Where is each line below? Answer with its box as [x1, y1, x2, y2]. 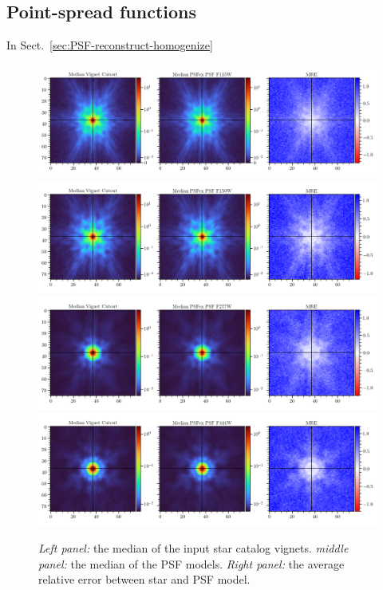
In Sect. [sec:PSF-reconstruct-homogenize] [6, 37, 213, 53]
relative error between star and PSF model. [38, 571, 251, 588]
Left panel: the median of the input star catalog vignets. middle [38, 539, 349, 556]
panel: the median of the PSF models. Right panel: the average [38, 555, 345, 572]
